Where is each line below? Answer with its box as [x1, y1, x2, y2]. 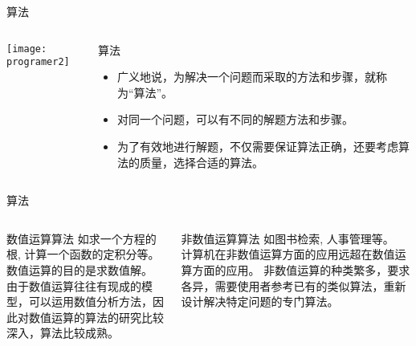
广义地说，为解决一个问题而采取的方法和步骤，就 [116, 68, 376, 85]
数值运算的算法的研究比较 [28, 308, 164, 325]
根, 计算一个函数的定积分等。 [6, 246, 160, 263]
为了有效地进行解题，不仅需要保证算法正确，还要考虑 [116, 137, 398, 154]
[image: [6, 43, 47, 55]
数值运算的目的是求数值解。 [6, 261, 153, 278]
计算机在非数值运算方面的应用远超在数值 [181, 246, 395, 263]
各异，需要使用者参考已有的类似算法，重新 [181, 277, 406, 294]
